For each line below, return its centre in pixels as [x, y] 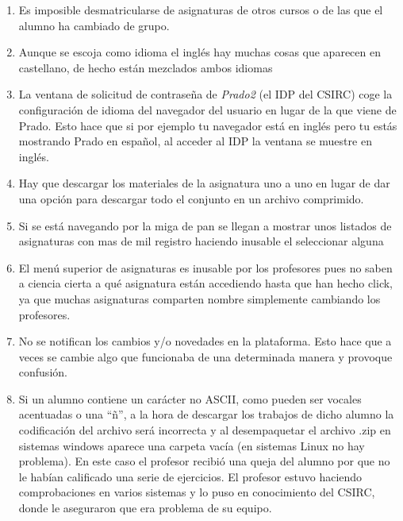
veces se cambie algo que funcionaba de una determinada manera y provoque [205, 356]
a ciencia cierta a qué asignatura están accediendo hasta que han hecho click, [206, 283]
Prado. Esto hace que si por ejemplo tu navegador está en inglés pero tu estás [208, 125]
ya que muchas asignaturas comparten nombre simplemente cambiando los [200, 298]
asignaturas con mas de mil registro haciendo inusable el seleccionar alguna [201, 241]
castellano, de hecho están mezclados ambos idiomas [146, 67]
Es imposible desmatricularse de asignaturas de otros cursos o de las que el [201, 10]
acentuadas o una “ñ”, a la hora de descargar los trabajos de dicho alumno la [206, 414]
